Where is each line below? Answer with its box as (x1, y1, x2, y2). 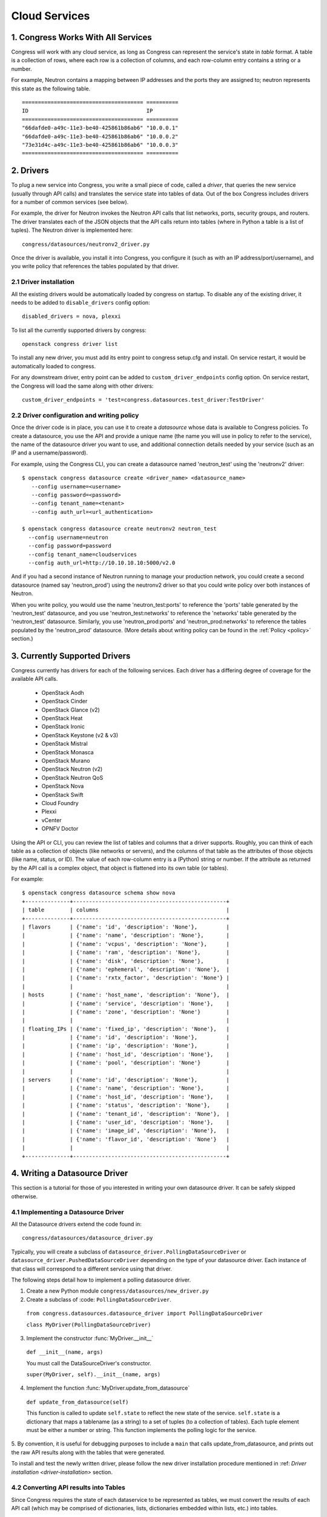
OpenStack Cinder (41, 698, 88, 705)
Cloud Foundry (41, 799, 79, 806)
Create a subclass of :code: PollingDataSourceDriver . (26, 1296, 172, 1303)
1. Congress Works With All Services (11, 32, 152, 42)
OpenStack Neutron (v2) (41, 765, 103, 773)
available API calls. (11, 675, 58, 683)
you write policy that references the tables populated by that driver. (11, 263, 179, 270)
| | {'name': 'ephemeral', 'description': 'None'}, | (22, 965, 230, 973)
